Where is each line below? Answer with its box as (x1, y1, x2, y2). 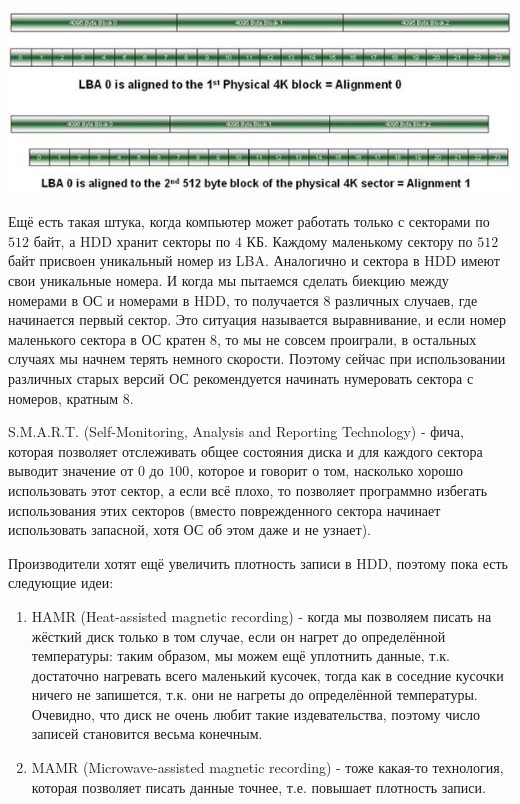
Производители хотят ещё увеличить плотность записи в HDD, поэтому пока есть (8, 552, 508, 573)
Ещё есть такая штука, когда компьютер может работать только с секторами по (8, 211, 490, 232)
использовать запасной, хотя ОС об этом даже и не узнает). (8, 519, 372, 540)
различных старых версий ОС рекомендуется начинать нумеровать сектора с (8, 367, 474, 388)
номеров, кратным (8, 387, 118, 408)
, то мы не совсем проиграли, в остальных (217, 328, 477, 349)
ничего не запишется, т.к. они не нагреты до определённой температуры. (31, 684, 478, 705)
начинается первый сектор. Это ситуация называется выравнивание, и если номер (8, 309, 507, 330)
